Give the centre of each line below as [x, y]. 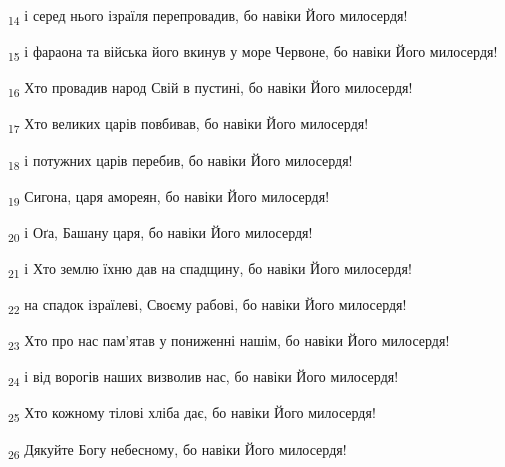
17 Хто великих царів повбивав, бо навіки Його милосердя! [188, 125]
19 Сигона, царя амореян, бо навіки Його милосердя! [169, 197]
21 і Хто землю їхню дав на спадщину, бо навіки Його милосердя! [210, 269]
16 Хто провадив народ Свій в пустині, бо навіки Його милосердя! [210, 89]
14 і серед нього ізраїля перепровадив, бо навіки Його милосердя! [208, 16]
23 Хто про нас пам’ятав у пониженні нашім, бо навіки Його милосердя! [229, 341]
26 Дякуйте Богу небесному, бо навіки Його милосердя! [177, 450]
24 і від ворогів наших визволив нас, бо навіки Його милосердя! [203, 378]
